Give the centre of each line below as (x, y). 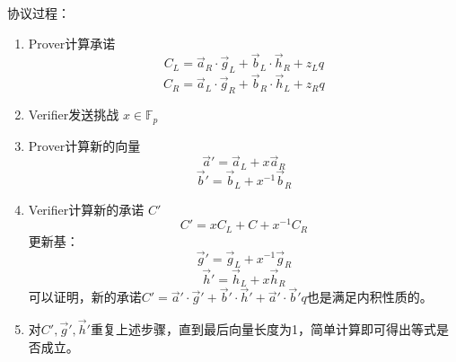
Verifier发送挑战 (74, 115)
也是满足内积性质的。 (369, 297)
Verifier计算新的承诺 (86, 209)
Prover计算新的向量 (84, 145)
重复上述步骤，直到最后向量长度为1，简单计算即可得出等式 (263, 329)
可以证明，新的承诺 (85, 297)
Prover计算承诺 (72, 43)
